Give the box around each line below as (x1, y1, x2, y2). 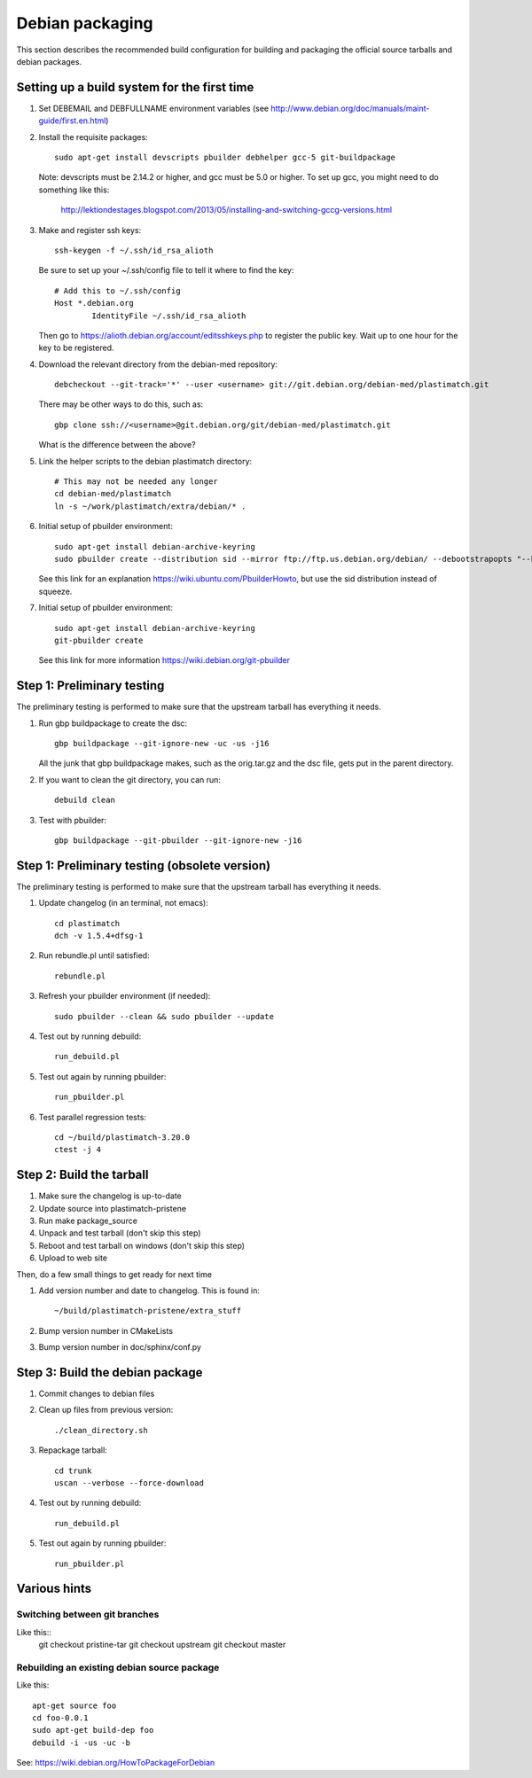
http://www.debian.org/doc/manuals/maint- (270, 103, 430, 113)
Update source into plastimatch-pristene (38, 1203, 186, 1213)
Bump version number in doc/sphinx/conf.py (38, 1342, 201, 1353)
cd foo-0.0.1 (32, 1713, 89, 1723)
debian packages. (16, 56, 82, 66)
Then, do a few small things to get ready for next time (16, 1268, 213, 1280)
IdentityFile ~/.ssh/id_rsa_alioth (91, 310, 246, 321)
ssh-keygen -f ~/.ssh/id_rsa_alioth (54, 245, 214, 255)
